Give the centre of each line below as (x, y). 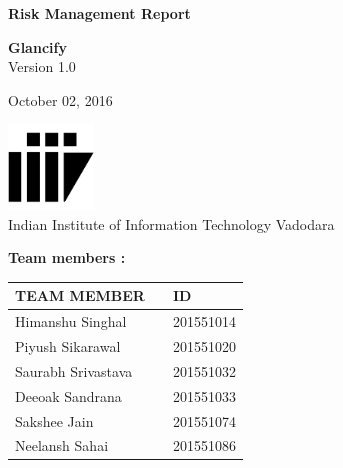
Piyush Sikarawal (68, 346)
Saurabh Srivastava (74, 370)
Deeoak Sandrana (68, 395)
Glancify (37, 46)
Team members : (67, 257)
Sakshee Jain (54, 420)
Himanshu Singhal (71, 321)
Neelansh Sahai (62, 445)
